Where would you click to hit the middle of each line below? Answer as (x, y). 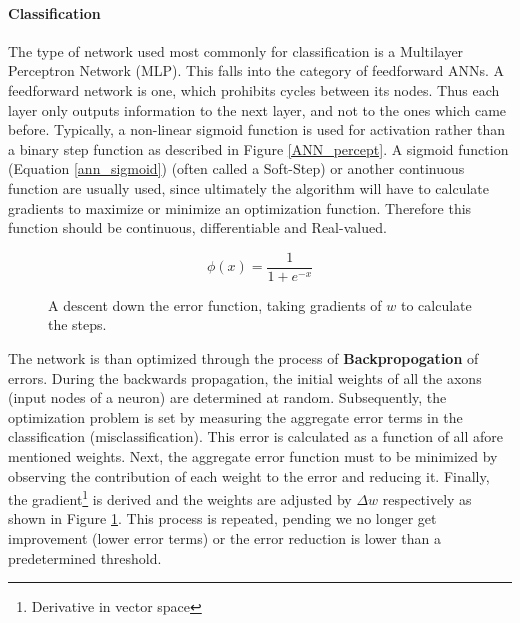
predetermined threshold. (85, 557)
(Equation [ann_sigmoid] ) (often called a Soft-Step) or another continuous (236, 168)
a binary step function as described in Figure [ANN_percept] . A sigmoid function (258, 148)
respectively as (427, 498)
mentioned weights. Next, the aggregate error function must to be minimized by (253, 455)
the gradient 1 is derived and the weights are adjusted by (180, 497)
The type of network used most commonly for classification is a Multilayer (236, 50)
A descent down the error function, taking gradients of (215, 304)
